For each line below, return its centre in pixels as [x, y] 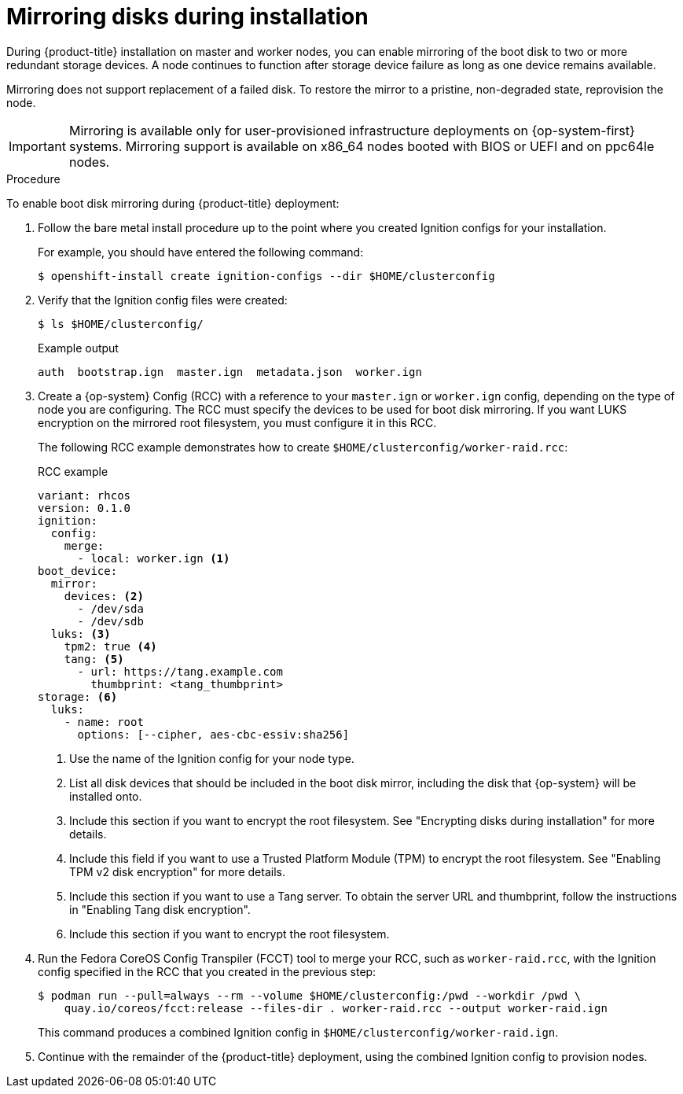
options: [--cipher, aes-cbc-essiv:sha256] [213, 734]
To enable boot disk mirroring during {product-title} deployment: [173, 203]
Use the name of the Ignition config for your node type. [212, 758]
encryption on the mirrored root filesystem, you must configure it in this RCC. [237, 422]
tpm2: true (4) [110, 646]
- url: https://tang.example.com [180, 671]
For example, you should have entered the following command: [201, 252]
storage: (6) [78, 696]
